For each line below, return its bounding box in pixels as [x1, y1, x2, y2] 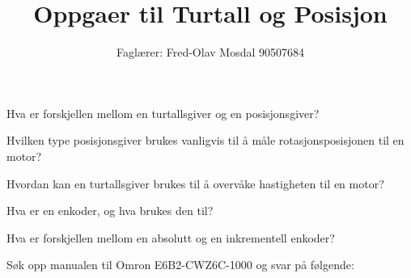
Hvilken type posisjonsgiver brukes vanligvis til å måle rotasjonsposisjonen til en [6, 132, 405, 149]
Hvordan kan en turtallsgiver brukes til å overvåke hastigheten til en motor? [6, 175, 384, 192]
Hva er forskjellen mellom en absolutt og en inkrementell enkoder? [6, 229, 335, 246]
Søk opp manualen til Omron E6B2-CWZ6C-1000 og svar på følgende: [6, 256, 354, 273]
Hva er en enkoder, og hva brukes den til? [6, 202, 214, 219]
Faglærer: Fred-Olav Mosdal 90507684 [117, 44, 304, 61]
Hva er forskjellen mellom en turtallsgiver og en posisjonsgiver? [6, 104, 320, 121]
